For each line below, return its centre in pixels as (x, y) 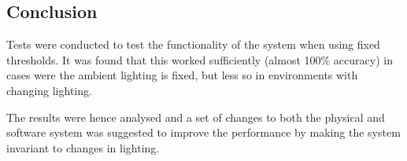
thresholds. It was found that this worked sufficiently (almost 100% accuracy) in (200, 59)
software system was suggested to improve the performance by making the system (203, 132)
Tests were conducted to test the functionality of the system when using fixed (193, 44)
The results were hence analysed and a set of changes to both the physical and (196, 117)
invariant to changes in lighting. (83, 147)
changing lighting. (49, 90)
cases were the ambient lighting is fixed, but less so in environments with (182, 75)
